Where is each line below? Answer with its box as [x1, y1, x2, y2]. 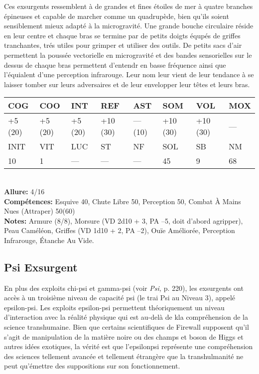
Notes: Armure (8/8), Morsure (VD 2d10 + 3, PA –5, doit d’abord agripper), [4, 215, 243, 226]
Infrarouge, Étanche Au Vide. [4, 235, 94, 245]
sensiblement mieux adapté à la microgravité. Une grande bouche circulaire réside [4, 20, 254, 31]
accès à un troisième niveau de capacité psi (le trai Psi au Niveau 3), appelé [4, 292, 236, 303]
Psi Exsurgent [4, 259, 78, 274]
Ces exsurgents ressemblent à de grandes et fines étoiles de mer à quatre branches [4, 1, 253, 11]
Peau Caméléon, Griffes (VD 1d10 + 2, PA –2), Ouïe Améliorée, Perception [4, 225, 235, 236]
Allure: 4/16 [4, 186, 45, 196]
